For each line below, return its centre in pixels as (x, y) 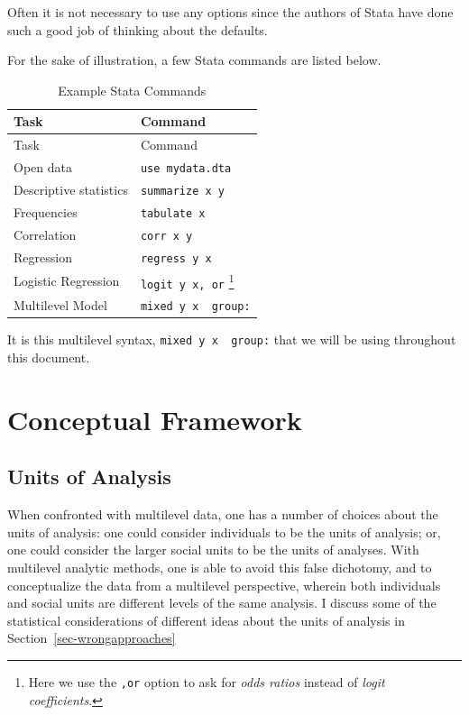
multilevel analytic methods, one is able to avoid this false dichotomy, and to (220, 567)
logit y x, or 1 (187, 281)
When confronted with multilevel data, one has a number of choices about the (223, 514)
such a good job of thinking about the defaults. (138, 29)
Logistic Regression (67, 281)
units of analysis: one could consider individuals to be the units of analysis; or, (224, 532)
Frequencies (46, 211)
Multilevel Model (60, 305)
